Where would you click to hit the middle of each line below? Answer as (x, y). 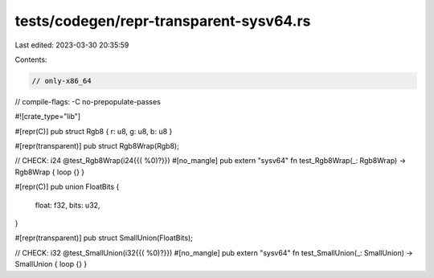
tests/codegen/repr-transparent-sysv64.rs (163, 21)
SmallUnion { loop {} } (51, 264)
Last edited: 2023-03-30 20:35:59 (72, 45)
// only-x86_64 (61, 81)
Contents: (31, 59)
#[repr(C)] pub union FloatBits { (67, 187)
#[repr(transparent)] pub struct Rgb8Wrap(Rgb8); (97, 146)
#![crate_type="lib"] (47, 117)
